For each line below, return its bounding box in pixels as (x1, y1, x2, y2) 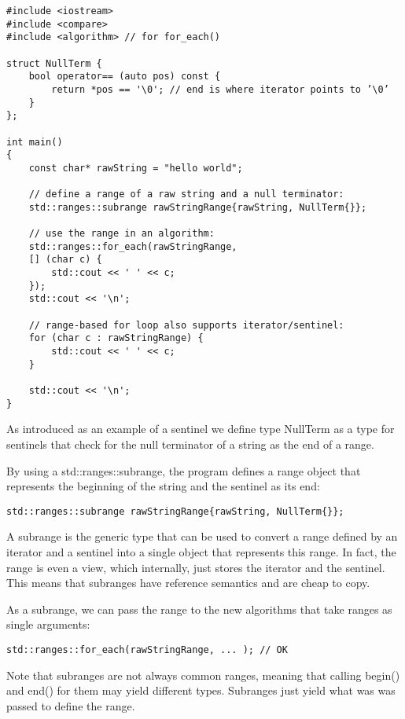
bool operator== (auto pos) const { (28, 71, 221, 83)
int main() (6, 136, 63, 148)
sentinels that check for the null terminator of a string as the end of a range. (6, 435, 374, 452)
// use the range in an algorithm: (28, 228, 215, 240)
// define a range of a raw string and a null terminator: (28, 189, 344, 200)
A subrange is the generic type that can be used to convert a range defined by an (6, 528, 398, 545)
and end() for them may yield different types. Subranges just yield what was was (6, 682, 396, 699)
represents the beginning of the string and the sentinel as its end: (6, 478, 320, 494)
